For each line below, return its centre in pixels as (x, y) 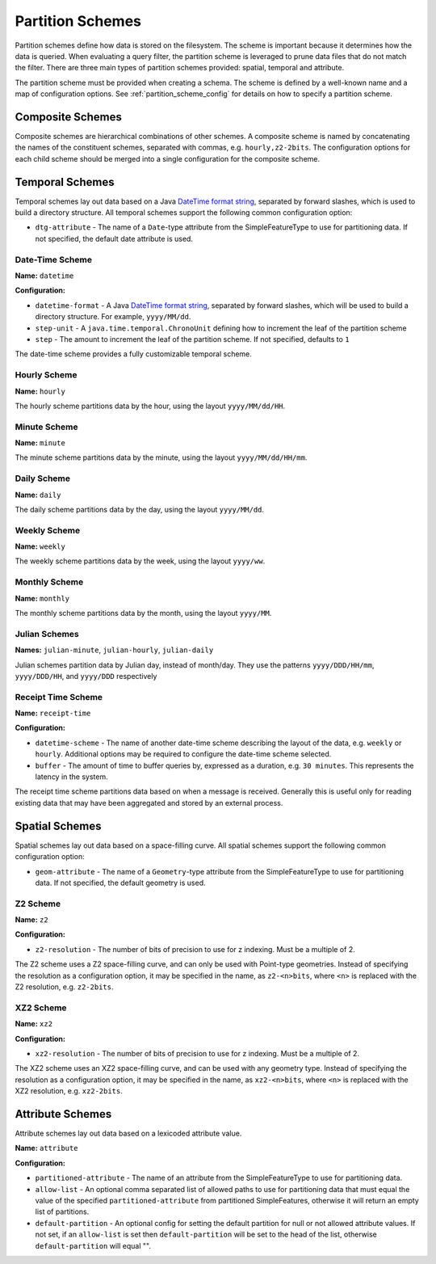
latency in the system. (71, 777)
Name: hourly (40, 391)
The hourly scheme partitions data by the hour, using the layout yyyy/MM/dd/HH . (150, 406)
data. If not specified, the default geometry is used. (120, 883)
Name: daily (38, 495)
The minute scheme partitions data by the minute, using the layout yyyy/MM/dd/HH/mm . (161, 457)
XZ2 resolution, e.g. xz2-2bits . (69, 1091)
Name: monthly (42, 598)
